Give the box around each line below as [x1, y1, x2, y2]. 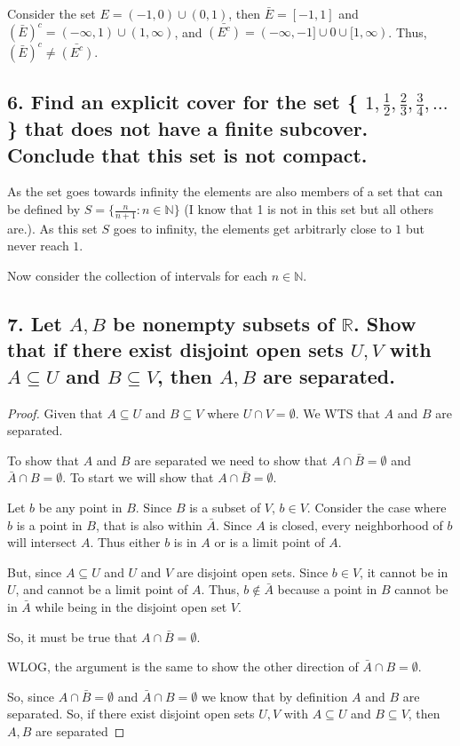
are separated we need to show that [134, 450, 328, 469]
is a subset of [189, 497, 261, 516]
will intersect [7, 533, 77, 552]
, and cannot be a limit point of [15, 580, 188, 599]
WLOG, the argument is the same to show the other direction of [7, 657, 359, 676]
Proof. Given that [7, 403, 103, 422]
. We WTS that [295, 403, 380, 422]
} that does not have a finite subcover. [7, 115, 369, 142]
